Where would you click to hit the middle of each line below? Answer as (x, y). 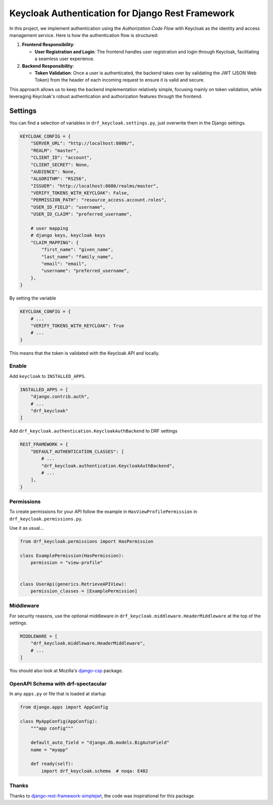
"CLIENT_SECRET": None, (60, 165)
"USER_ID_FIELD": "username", (68, 207)
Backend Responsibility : (48, 66)
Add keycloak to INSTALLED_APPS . (48, 376)
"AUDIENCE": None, (53, 172)
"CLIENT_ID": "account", (61, 158)
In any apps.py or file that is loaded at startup (58, 694)
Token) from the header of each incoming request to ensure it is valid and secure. (120, 80)
